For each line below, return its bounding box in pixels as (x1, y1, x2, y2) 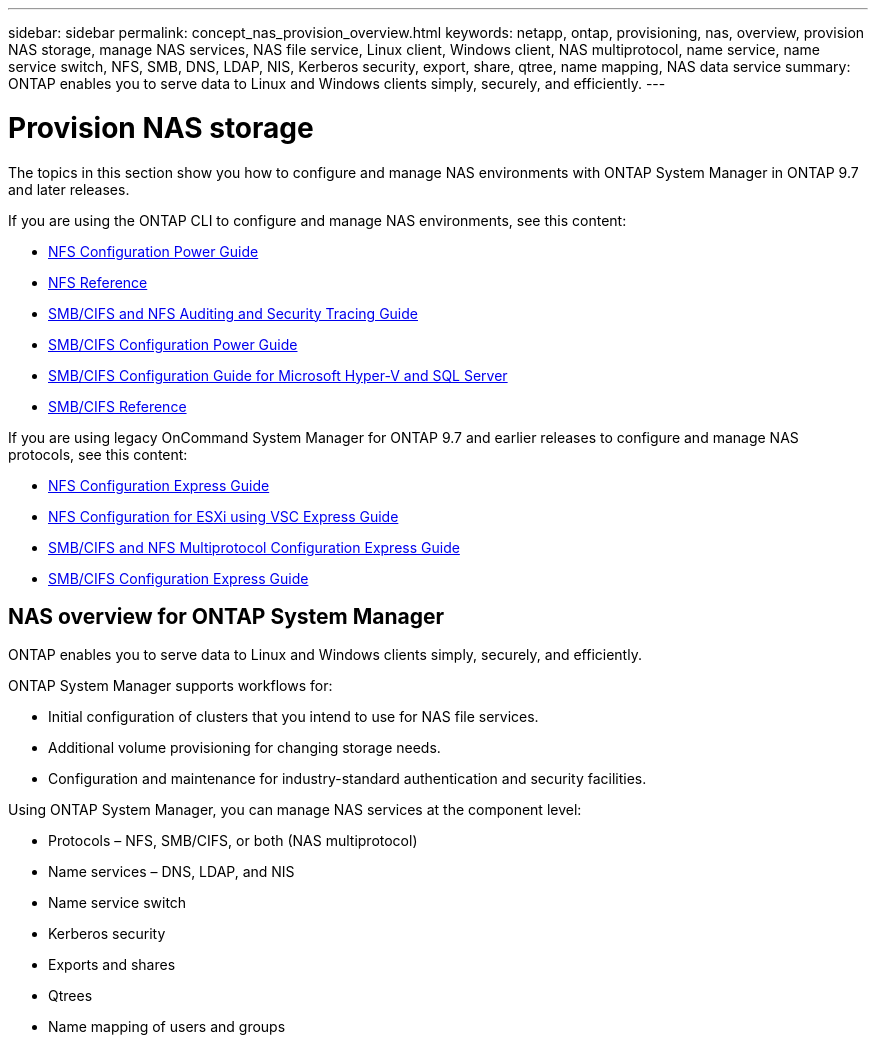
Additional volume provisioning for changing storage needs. (48, 739, 441, 757)
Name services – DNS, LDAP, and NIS (48, 863, 295, 881)
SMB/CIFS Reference (48, 397, 187, 415)
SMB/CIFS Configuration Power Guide (48, 335, 298, 353)
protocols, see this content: (8, 445, 188, 463)
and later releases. (8, 180, 130, 198)
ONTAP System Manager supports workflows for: (8, 677, 333, 695)
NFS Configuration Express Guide (48, 476, 270, 494)
